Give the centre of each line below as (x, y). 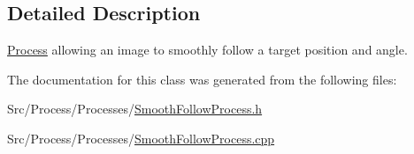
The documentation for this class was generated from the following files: (202, 79)
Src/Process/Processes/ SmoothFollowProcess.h (135, 109)
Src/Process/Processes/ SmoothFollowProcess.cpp (141, 138)
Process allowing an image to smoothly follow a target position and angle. (207, 50)
